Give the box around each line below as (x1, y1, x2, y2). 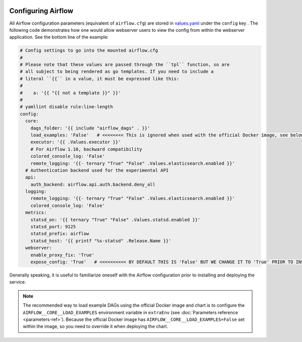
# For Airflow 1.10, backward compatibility (30, 146, 142, 152)
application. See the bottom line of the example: (9, 34, 109, 40)
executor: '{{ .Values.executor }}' (30, 139, 121, 145)
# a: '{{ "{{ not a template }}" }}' (20, 90, 121, 96)
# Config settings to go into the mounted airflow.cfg (20, 48, 158, 53)
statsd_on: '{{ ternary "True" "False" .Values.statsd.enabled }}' (30, 217, 201, 223)
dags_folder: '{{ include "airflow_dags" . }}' (30, 125, 150, 131)
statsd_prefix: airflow (30, 231, 89, 237)
